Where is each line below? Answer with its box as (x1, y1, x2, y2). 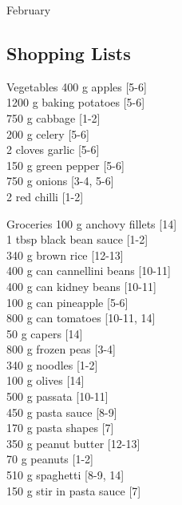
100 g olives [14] (6, 372, 85, 389)
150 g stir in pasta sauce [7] (6, 482, 141, 499)
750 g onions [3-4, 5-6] (6, 172, 114, 189)
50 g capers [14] (6, 325, 83, 341)
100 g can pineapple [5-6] (6, 293, 129, 310)
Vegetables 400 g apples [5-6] (6, 78, 147, 95)
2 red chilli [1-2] (6, 188, 84, 204)
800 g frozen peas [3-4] (6, 341, 116, 358)
